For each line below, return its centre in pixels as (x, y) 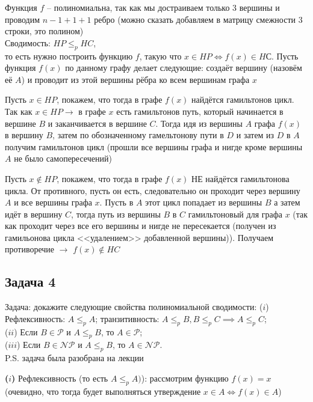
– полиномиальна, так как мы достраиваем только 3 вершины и (163, 7)
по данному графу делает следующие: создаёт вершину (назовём (184, 68)
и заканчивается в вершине (97, 123)
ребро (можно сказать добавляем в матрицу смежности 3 (198, 19)
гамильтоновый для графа (235, 214)
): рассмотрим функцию (185, 378)
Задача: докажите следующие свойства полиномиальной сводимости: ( (134, 307)
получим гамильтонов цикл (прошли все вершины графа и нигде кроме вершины (154, 146)
